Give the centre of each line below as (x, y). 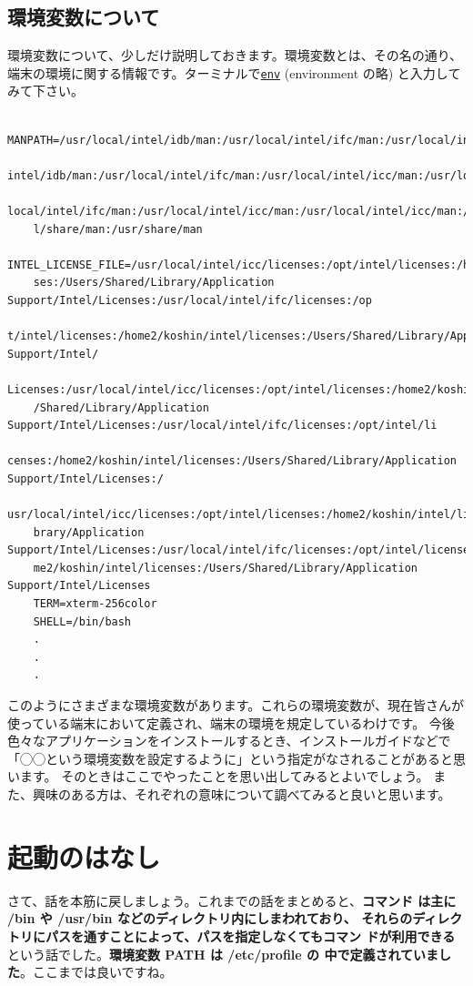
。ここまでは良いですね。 (96, 972)
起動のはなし (84, 856)
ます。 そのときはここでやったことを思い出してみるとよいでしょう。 (224, 776)
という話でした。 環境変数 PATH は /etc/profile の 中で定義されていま (223, 954)
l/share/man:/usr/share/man (118, 229)
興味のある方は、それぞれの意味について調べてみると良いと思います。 (242, 794)
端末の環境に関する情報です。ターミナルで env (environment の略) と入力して (234, 72)
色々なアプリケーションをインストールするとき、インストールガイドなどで (229, 741)
